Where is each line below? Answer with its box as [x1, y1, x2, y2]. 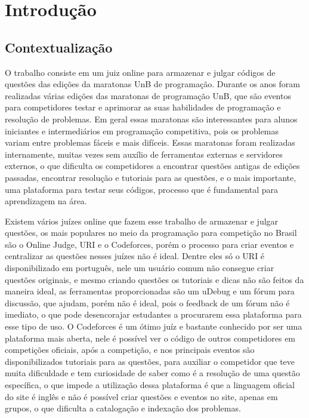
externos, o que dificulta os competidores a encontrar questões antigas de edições [5, 159, 300, 172]
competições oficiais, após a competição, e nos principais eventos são [5, 343, 255, 356]
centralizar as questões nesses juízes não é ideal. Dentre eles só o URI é [5, 250, 265, 262]
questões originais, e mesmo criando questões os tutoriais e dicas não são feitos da [5, 273, 304, 285]
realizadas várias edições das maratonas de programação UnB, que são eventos [5, 89, 291, 102]
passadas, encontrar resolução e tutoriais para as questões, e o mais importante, [5, 171, 296, 183]
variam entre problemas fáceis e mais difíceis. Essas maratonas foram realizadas [5, 136, 295, 149]
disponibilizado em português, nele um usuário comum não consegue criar [5, 262, 274, 274]
